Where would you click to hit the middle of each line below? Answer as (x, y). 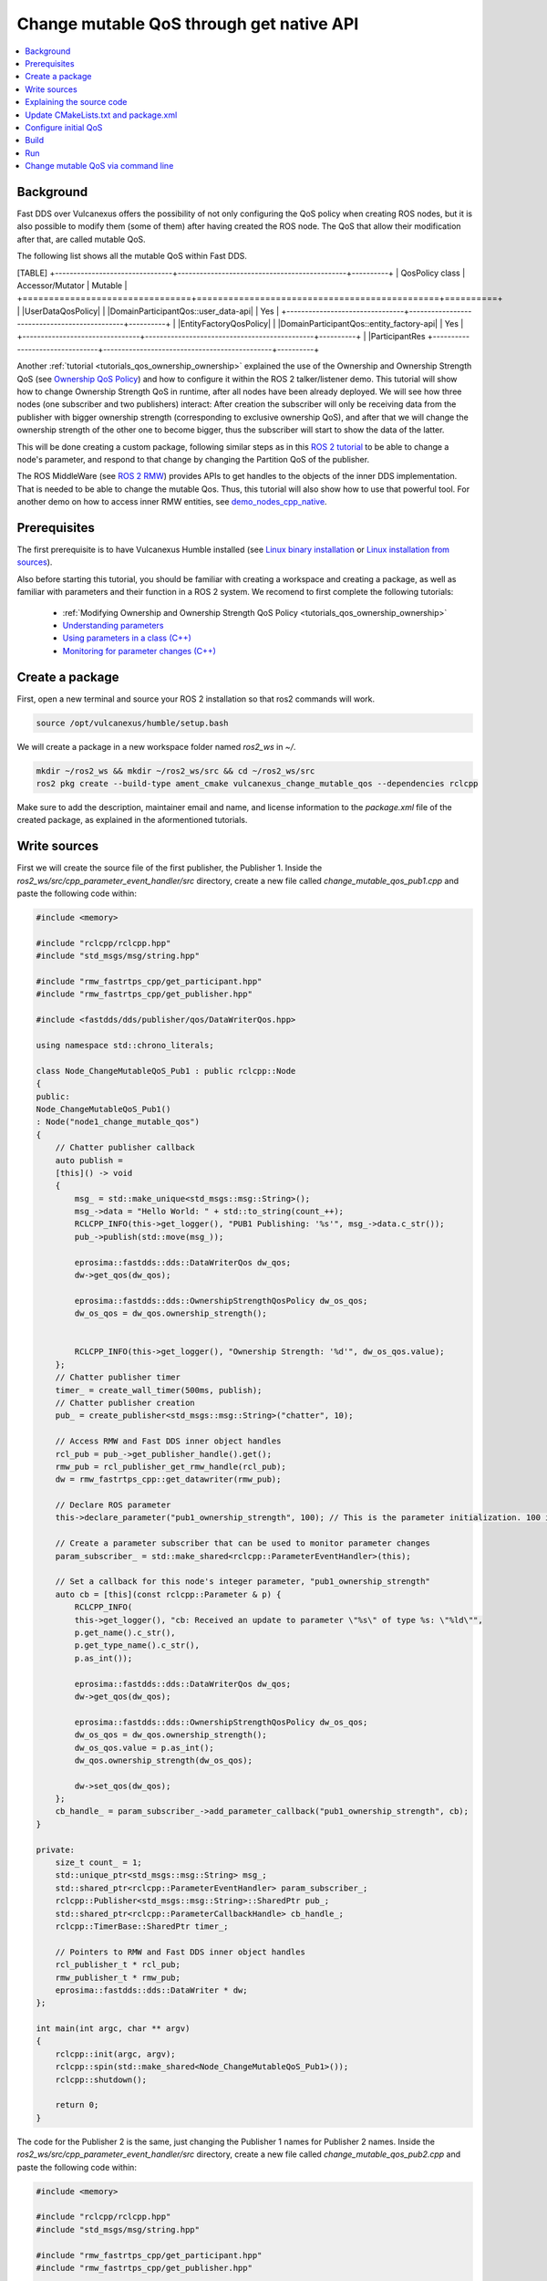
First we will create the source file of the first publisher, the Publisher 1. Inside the (170, 868)
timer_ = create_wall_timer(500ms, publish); (159, 1390)
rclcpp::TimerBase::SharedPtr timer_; (142, 1926)
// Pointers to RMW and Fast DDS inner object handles (180, 1952)
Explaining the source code (76, 102)
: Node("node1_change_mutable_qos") (118, 1122)
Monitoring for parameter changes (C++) (139, 651)
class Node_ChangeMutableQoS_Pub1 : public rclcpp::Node (166, 1071)
